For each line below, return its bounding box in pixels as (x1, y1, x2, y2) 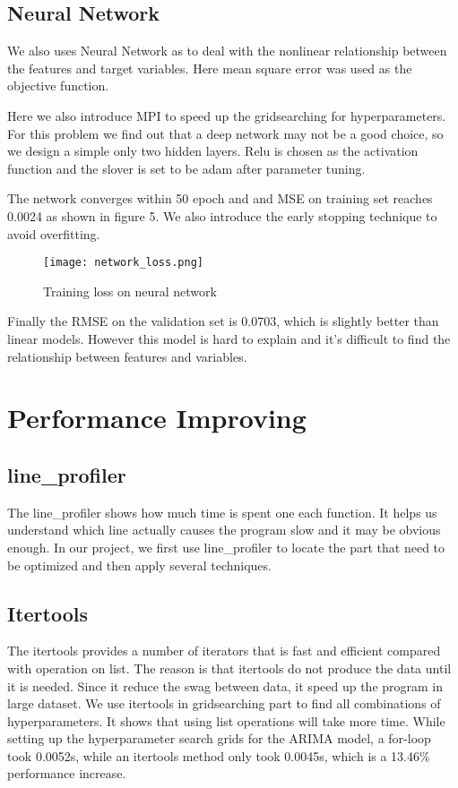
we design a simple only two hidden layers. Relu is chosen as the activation (7, 141, 419, 160)
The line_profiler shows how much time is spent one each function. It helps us (7, 502, 437, 521)
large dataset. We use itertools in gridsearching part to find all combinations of (7, 694, 441, 713)
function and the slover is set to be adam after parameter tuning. (7, 158, 366, 177)
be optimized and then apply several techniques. (7, 555, 272, 574)
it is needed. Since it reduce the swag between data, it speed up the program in (7, 676, 444, 695)
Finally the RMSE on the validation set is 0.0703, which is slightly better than (7, 312, 439, 330)
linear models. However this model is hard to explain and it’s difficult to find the (7, 329, 451, 347)
